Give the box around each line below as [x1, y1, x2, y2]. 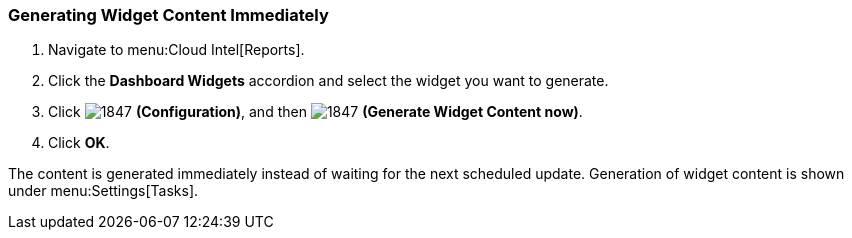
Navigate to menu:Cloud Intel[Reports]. [48, 41, 305, 59]
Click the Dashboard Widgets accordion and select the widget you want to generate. [48, 72, 609, 90]
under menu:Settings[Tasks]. [8, 182, 199, 200]
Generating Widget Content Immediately [8, 5, 329, 25]
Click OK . [48, 134, 110, 152]
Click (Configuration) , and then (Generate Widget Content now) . [48, 103, 583, 121]
